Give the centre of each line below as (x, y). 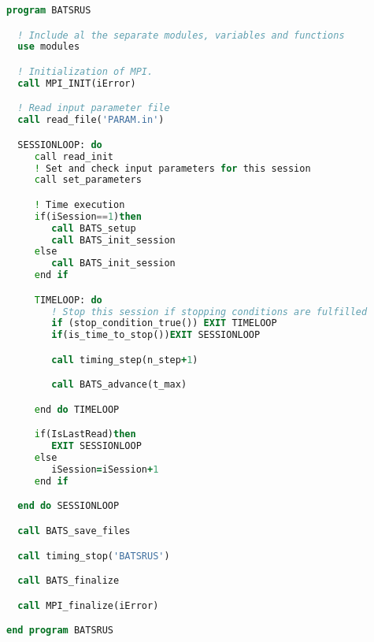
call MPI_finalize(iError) (88, 605)
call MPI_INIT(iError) (77, 83)
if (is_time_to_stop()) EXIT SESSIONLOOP (156, 335)
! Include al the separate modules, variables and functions (181, 35)
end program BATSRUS (60, 631)
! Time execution (80, 204)
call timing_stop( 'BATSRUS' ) (94, 556)
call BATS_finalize (69, 581)
